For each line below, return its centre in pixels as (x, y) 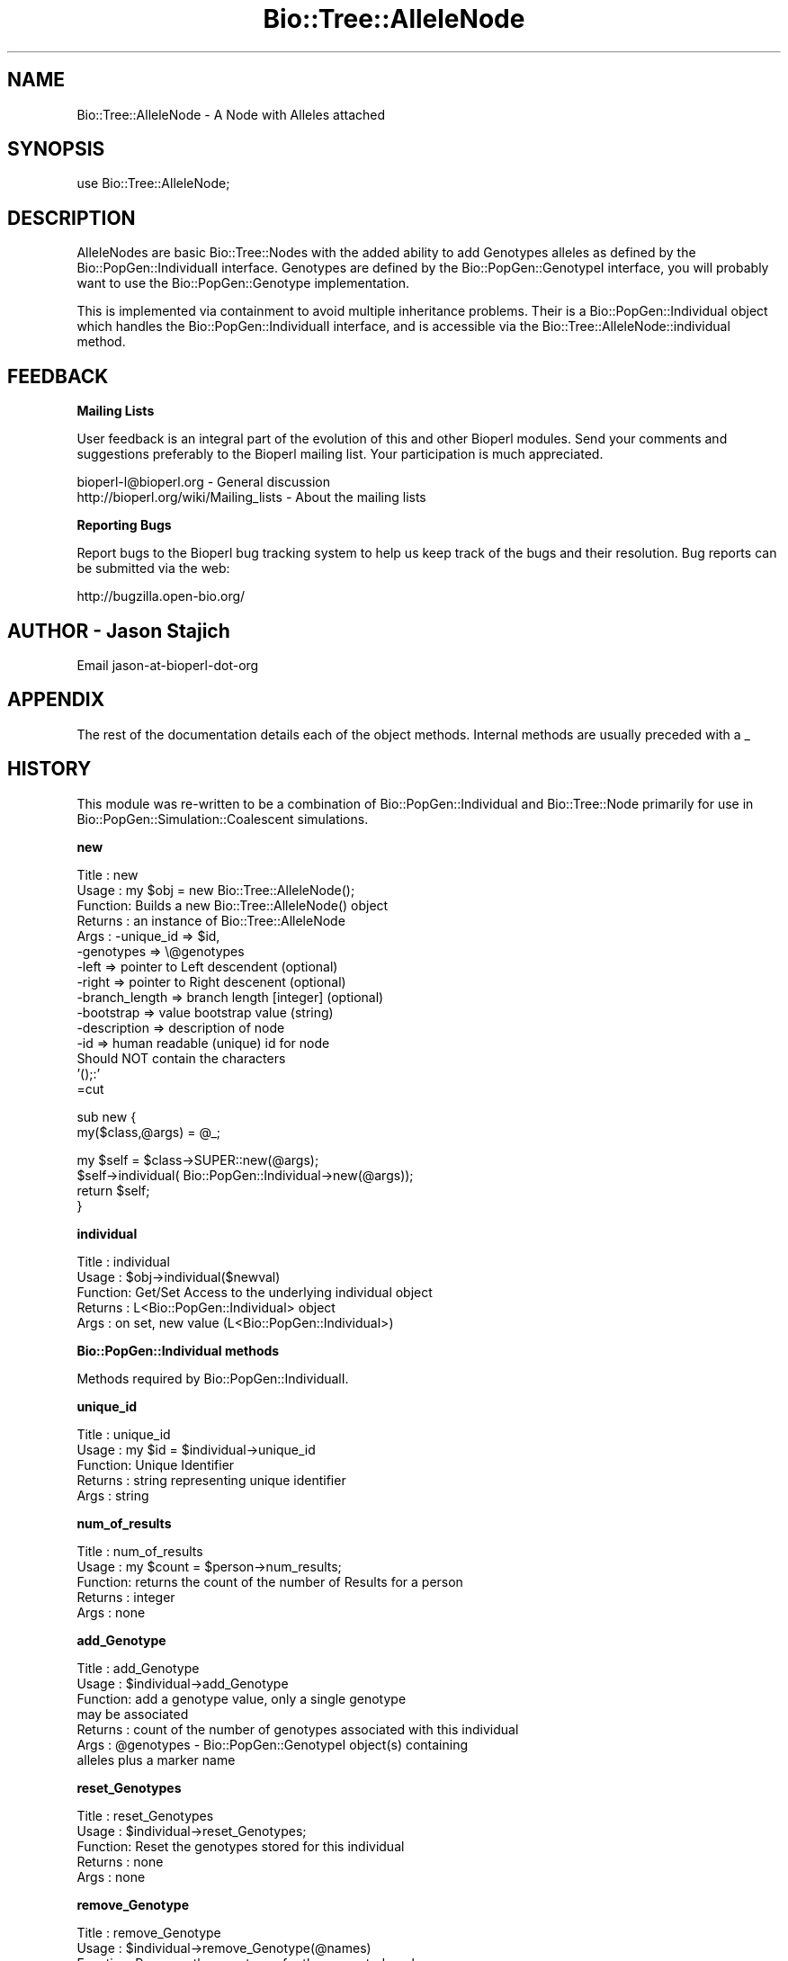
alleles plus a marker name (156, 1760)
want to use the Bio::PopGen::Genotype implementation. (243, 283)
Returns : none (120, 1861)
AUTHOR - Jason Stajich (119, 631)
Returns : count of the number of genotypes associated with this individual (298, 1729)
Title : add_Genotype (138, 1668)
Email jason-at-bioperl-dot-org (168, 665)
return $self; (113, 1190)
